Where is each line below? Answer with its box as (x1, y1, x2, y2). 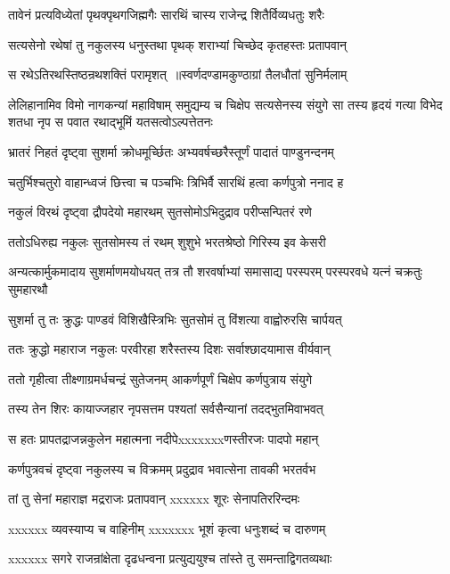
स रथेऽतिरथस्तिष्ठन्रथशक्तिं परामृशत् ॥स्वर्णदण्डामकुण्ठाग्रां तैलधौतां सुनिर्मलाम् (8, 65, 348, 84)
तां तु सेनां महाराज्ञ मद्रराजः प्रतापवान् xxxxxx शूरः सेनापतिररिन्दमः (8, 489, 300, 508)
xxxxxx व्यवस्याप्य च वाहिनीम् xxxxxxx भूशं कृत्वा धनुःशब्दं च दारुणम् (8, 519, 326, 537)
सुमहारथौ (8, 279, 48, 298)
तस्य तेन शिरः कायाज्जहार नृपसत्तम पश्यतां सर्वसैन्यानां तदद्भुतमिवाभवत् (8, 399, 323, 418)
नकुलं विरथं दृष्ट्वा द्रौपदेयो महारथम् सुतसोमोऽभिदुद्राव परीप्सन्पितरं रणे (8, 202, 312, 221)
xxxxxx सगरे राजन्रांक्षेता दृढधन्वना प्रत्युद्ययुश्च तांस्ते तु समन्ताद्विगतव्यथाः (8, 549, 332, 568)
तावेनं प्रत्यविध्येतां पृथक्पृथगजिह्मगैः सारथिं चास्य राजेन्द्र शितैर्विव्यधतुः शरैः (8, 5, 324, 23)
